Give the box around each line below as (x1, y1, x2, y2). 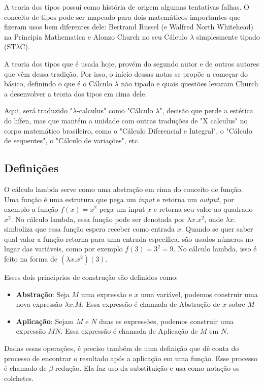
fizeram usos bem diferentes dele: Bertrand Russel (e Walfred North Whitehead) (4, 21, 253, 32)
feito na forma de (4, 253, 58, 264)
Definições (4, 160, 59, 176)
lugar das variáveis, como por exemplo (4, 243, 123, 254)
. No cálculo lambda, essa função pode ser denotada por (11, 213, 185, 224)
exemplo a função (4, 204, 58, 214)
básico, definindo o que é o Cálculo (4, 78, 112, 89)
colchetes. (4, 372, 34, 383)
